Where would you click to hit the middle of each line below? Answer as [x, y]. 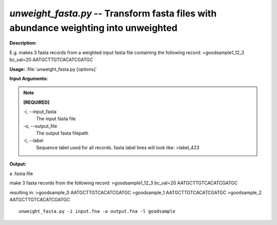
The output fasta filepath [62, 133]
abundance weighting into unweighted [94, 28]
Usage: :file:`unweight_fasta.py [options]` [53, 69]
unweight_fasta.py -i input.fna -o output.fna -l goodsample [97, 211]
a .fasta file [21, 173]
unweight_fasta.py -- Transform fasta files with [113, 13]
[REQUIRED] [36, 102]
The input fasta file [56, 119]
